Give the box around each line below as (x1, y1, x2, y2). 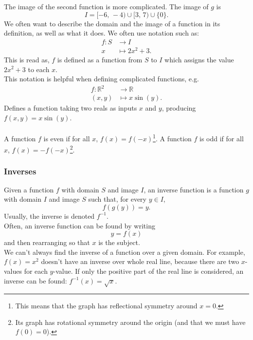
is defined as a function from (57, 54, 143, 64)
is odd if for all (199, 133, 244, 143)
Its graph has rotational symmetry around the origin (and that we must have (15, 317, 246, 327)
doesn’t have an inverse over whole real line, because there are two (41, 256, 239, 266)
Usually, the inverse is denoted (4, 210, 95, 221)
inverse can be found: (4, 275, 67, 285)
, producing (162, 103, 196, 113)
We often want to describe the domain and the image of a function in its (4, 18, 220, 28)
